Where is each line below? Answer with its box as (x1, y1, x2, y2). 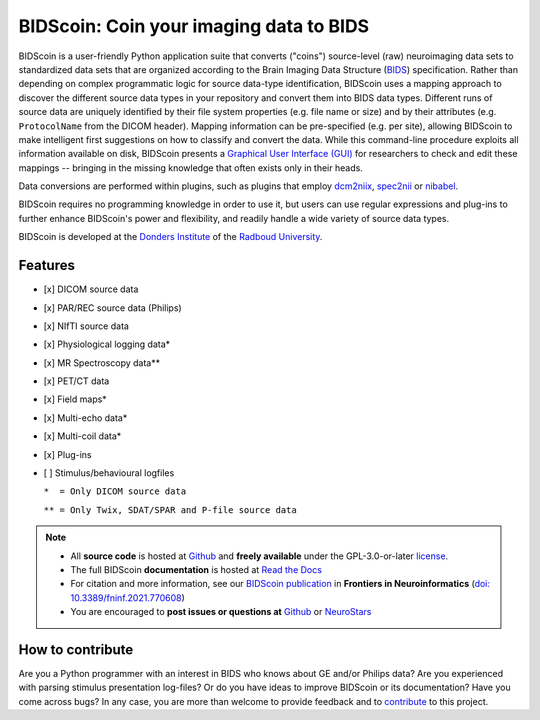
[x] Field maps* (43, 393, 107, 405)
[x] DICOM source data (43, 283, 139, 295)
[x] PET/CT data (43, 375, 110, 387)
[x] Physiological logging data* (43, 338, 171, 350)
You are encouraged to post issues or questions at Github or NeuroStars (70, 606, 372, 618)
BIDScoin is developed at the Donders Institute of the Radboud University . (18, 231, 323, 243)
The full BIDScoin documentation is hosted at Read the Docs (70, 564, 322, 575)
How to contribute (18, 641, 134, 658)
